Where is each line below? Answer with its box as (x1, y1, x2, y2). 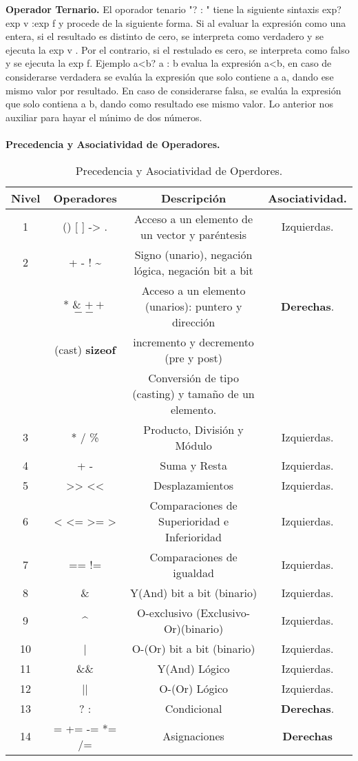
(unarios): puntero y (145, 298, 242, 314)
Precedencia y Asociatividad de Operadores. (6, 136, 220, 151)
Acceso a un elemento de (134, 210, 253, 227)
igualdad (173, 564, 214, 581)
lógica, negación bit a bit (134, 262, 253, 278)
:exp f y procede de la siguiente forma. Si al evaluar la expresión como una (32, 15, 346, 30)
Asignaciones (162, 728, 224, 744)
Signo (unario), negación (134, 246, 253, 262)
